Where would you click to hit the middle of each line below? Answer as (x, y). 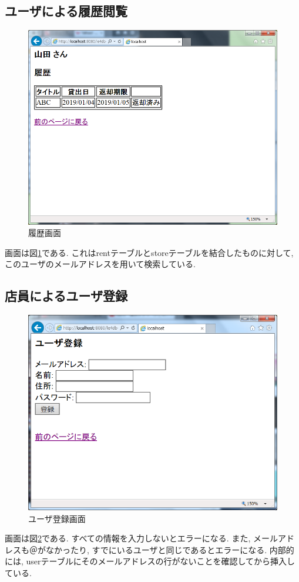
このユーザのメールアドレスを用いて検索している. (100, 264)
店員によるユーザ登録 (66, 296)
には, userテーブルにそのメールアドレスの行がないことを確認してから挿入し (150, 561)
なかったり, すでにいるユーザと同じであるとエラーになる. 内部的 (170, 549)
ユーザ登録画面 (57, 518)
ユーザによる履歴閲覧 (66, 11)
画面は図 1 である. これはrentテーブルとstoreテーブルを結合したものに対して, (149, 252)
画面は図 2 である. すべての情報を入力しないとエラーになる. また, (128, 538)
